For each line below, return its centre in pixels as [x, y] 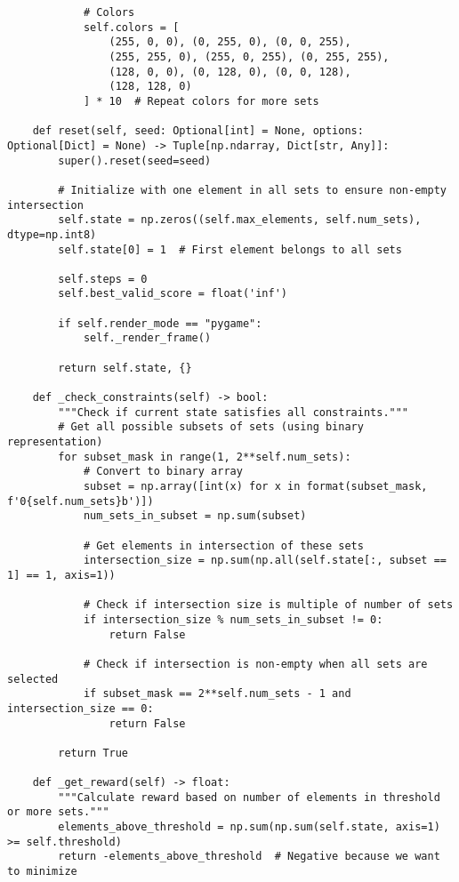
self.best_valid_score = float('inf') [173, 294]
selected [33, 679]
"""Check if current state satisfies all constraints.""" [234, 412]
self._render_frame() [147, 338]
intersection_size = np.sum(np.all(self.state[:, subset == [265, 561]
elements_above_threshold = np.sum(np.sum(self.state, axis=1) [249, 827]
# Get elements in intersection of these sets [223, 545]
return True [93, 753]
